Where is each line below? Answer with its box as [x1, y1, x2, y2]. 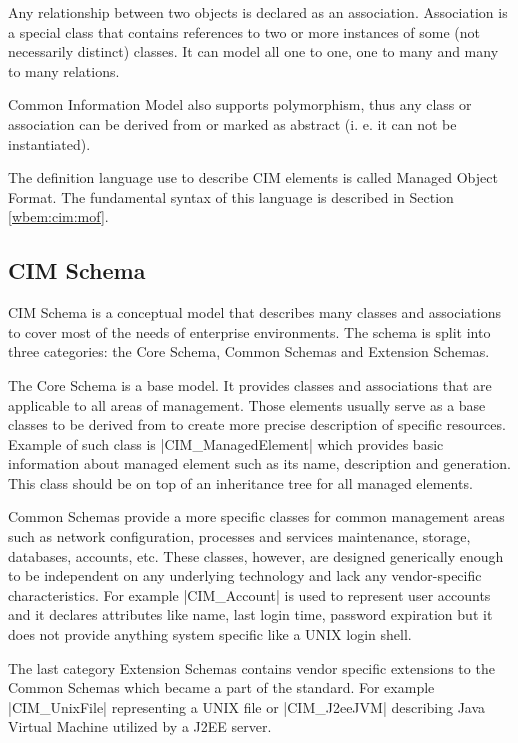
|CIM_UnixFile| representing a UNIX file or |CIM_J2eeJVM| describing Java [8, 696, 486, 717]
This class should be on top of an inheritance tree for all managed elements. [8, 472, 473, 493]
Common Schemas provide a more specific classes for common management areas [8, 506, 505, 527]
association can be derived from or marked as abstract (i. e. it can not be [8, 113, 457, 134]
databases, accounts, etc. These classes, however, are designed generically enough [8, 545, 504, 566]
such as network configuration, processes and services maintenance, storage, [8, 526, 471, 547]
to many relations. [8, 60, 120, 81]
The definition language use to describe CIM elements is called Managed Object [8, 167, 498, 188]
